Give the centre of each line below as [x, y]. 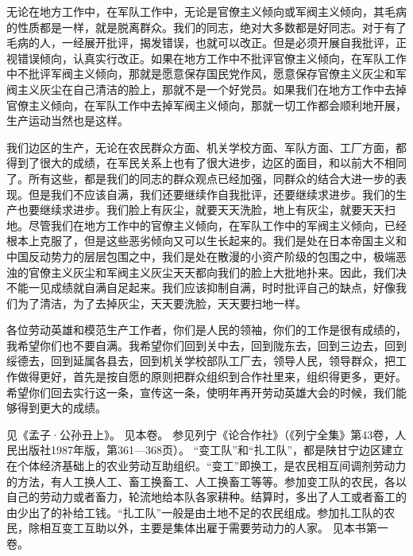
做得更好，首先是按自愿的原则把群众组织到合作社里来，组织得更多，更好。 [212, 377]
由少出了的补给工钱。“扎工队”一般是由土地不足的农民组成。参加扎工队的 [195, 512]
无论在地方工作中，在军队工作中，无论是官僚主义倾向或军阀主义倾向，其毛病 [206, 11]
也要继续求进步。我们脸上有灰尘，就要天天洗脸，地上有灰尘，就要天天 [201, 210]
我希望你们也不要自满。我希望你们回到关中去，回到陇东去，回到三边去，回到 [206, 345]
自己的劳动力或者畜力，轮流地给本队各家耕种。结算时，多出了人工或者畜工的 [206, 497]
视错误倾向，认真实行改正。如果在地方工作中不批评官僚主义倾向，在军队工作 [206, 58]
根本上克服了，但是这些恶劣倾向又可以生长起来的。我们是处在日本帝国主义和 [206, 241]
